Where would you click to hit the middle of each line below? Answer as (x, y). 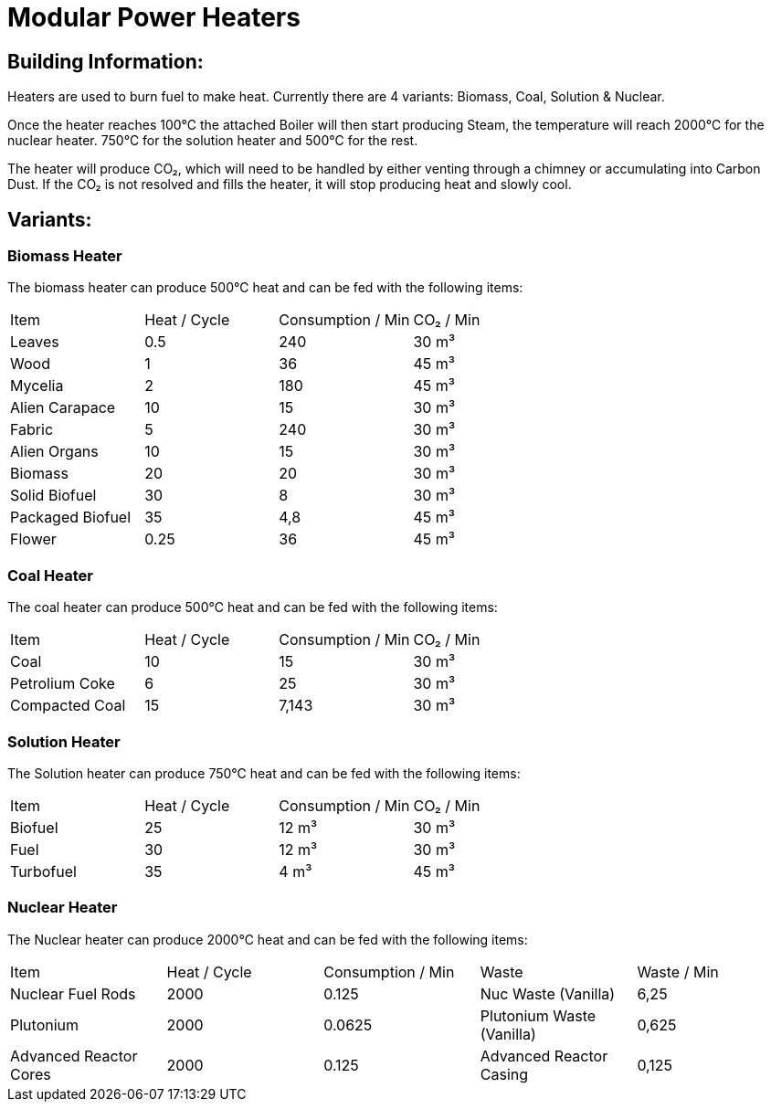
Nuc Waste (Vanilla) (548, 993)
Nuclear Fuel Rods (73, 993)
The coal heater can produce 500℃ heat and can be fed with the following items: (253, 607)
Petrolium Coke (63, 684)
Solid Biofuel (53, 496)
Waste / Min (678, 972)
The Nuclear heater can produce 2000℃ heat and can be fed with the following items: (268, 939)
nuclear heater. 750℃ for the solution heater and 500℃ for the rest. (213, 141)
